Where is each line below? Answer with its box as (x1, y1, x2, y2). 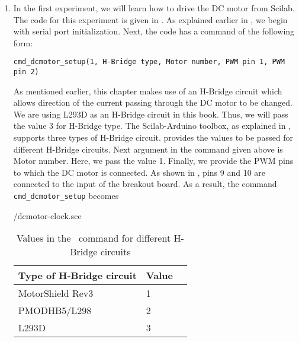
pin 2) (13, 68, 39, 77)
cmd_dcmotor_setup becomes (13, 189, 119, 202)
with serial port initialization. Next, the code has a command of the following (13, 25, 295, 37)
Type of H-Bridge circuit (18, 268, 137, 283)
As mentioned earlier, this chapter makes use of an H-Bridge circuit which (13, 84, 282, 97)
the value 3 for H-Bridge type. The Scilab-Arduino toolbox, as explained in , (13, 119, 291, 132)
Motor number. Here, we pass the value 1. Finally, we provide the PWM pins (13, 154, 294, 167)
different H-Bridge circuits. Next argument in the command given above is (13, 142, 283, 155)
